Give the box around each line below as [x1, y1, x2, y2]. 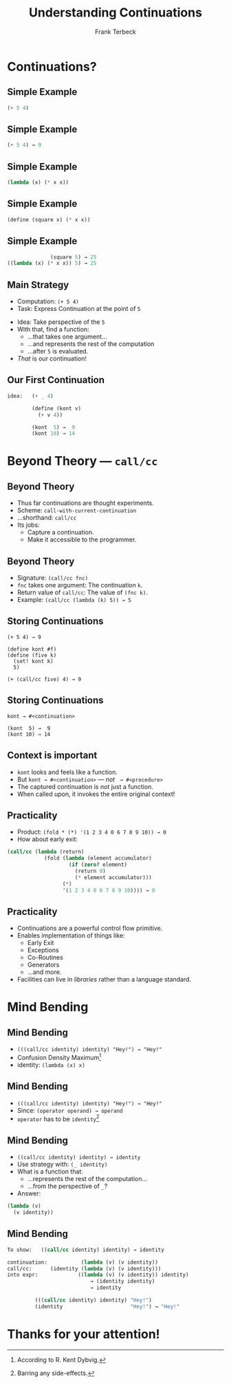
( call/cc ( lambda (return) [7, 848, 85, 856]
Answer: [16, 1189, 41, 1198]
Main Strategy [7, 279, 69, 290]
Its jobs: [16, 521, 40, 529]
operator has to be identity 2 [16, 1113, 100, 1123]
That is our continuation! [16, 354, 87, 363]
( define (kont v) [32, 404, 81, 412]
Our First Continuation [7, 374, 105, 386]
